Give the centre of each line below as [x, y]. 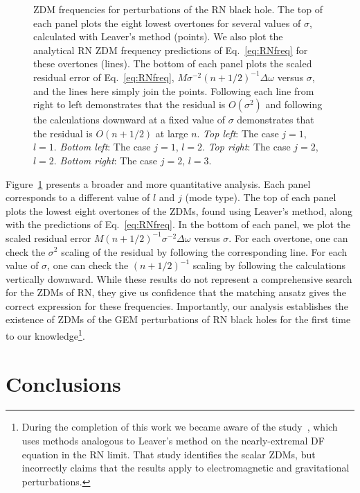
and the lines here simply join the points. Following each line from [174, 90]
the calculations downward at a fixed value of [129, 120]
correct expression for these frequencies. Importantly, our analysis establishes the [177, 305]
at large [172, 133]
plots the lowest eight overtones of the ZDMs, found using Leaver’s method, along [179, 210]
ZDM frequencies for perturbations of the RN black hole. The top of [178, 9]
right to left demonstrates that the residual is [129, 104]
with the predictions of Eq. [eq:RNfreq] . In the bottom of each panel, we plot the [178, 224]
